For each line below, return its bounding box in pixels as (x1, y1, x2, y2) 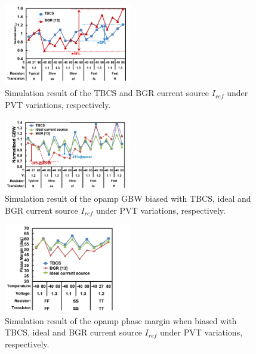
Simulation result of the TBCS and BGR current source (5, 87, 209, 99)
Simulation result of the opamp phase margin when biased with (5, 314, 237, 327)
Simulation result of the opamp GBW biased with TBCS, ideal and (5, 192, 251, 204)
